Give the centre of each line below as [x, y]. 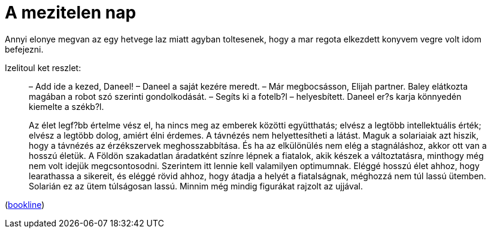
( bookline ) [25, 204]
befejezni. [24, 49]
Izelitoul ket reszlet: [43, 68]
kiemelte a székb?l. [66, 106]
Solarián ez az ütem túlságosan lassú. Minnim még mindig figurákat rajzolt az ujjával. [196, 186]
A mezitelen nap [71, 13]
